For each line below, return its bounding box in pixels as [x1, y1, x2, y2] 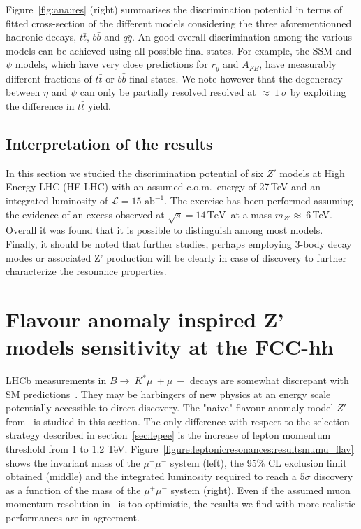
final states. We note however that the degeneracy [129, 71, 343, 85]
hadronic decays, [6, 29, 77, 44]
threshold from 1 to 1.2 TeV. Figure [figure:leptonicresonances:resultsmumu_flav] [6, 442, 354, 456]
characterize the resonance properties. [6, 264, 167, 278]
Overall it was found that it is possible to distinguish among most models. [6, 223, 323, 237]
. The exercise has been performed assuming [164, 193, 353, 207]
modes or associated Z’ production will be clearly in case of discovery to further [6, 250, 346, 264]
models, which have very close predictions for [15, 57, 208, 71]
